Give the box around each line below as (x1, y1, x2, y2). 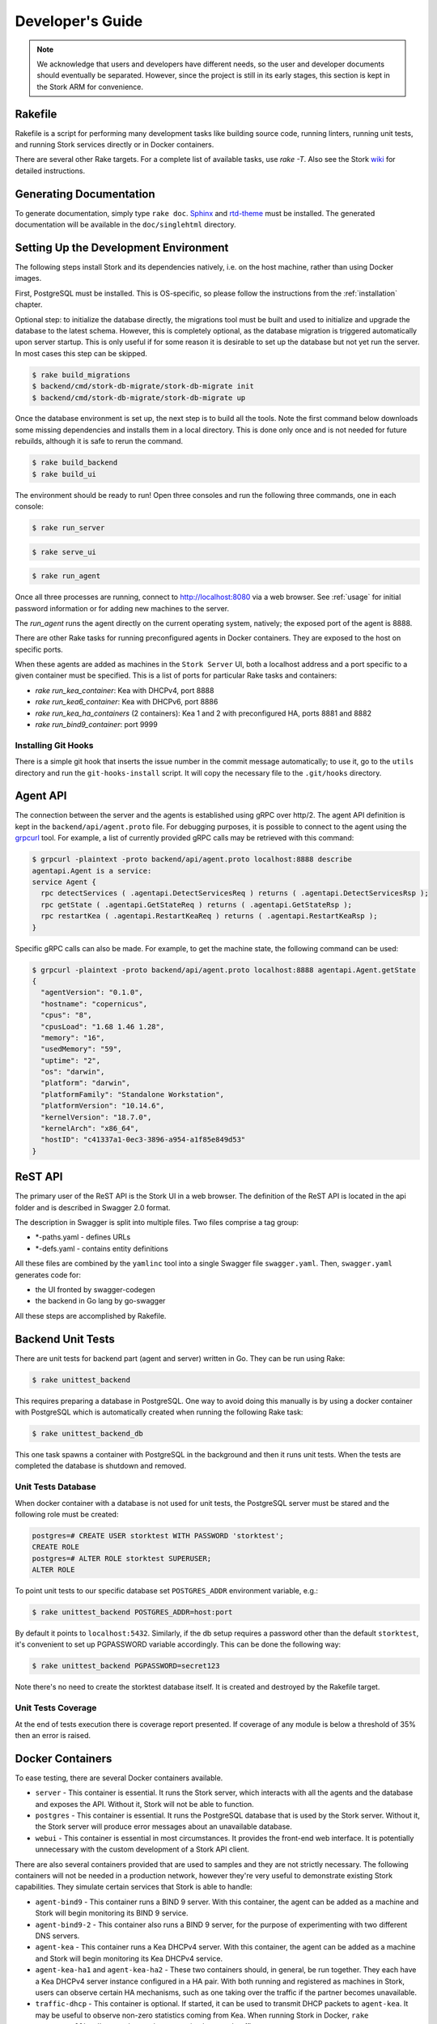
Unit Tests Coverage (15, 1703, 97, 1714)
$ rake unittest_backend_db (32, 1429, 143, 1439)
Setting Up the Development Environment (15, 240, 229, 254)
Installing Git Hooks (15, 739, 94, 750)
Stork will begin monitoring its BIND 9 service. (35, 1908, 189, 1918)
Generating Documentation (15, 187, 155, 201)
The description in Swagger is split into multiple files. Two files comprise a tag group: (15, 1218, 299, 1227)
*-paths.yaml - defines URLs (35, 1232, 131, 1242)
